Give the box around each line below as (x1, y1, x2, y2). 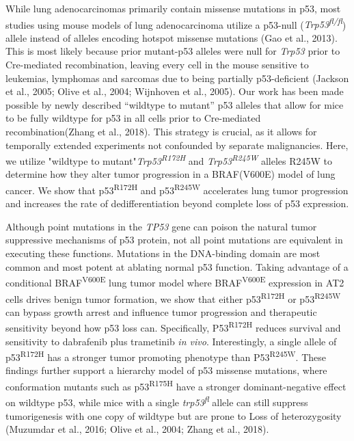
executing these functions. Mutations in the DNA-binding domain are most (5, 246, 321, 260)
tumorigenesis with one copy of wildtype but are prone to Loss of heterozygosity (5, 408, 342, 423)
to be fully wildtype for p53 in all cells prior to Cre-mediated (5, 111, 261, 125)
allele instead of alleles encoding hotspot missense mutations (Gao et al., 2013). (5, 30, 338, 44)
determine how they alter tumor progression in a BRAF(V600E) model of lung (5, 167, 336, 181)
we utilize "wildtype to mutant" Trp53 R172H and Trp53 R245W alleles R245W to (5, 152, 333, 168)
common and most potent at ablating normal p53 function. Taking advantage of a (5, 259, 349, 273)
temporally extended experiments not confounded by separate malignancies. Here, (5, 137, 349, 152)
